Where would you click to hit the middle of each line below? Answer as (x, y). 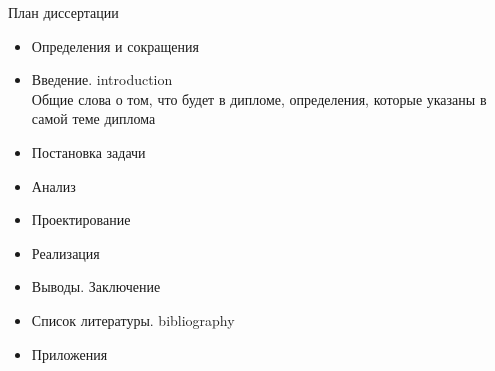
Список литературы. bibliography (133, 319)
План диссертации (63, 12)
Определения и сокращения (115, 45)
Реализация (65, 252)
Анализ (53, 185)
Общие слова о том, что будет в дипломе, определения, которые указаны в (259, 98)
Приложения (69, 353)
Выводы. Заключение (96, 286)
